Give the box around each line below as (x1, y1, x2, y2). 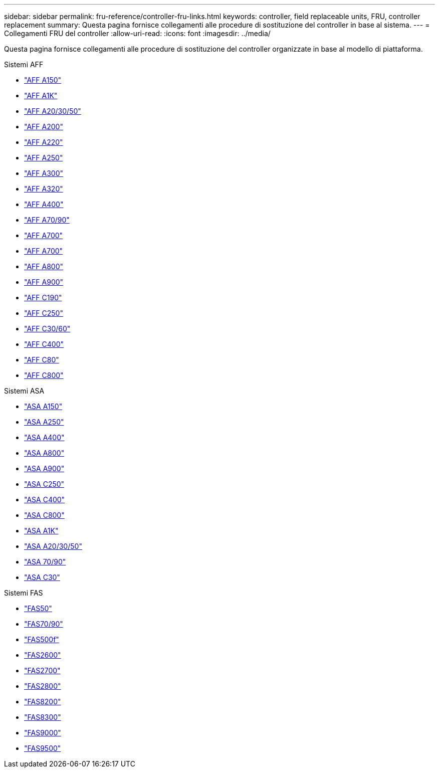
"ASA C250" (24, 480, 65, 488)
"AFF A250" (24, 153, 63, 162)
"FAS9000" (24, 728, 61, 737)
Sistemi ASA (4, 387, 45, 395)
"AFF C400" (24, 340, 64, 348)
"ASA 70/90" (24, 557, 66, 566)
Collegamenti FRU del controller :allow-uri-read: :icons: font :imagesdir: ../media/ (4, 29, 271, 38)
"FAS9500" (24, 744, 61, 752)
